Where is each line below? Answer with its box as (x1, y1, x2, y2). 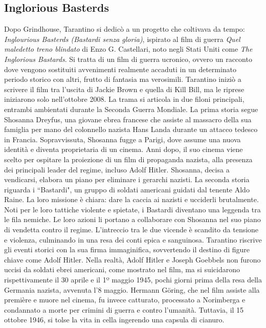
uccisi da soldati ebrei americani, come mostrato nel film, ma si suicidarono (4, 264, 240, 275)
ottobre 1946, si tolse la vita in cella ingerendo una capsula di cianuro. (4, 314, 225, 325)
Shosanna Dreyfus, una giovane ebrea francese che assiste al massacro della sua (4, 114, 252, 124)
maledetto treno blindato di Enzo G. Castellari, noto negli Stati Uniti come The (4, 43, 253, 54)
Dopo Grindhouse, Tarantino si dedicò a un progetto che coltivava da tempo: (4, 24, 245, 34)
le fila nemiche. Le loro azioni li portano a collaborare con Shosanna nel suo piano (4, 214, 261, 225)
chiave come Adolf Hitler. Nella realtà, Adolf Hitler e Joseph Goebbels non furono (4, 254, 261, 265)
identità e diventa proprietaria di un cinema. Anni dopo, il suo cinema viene (4, 144, 243, 155)
